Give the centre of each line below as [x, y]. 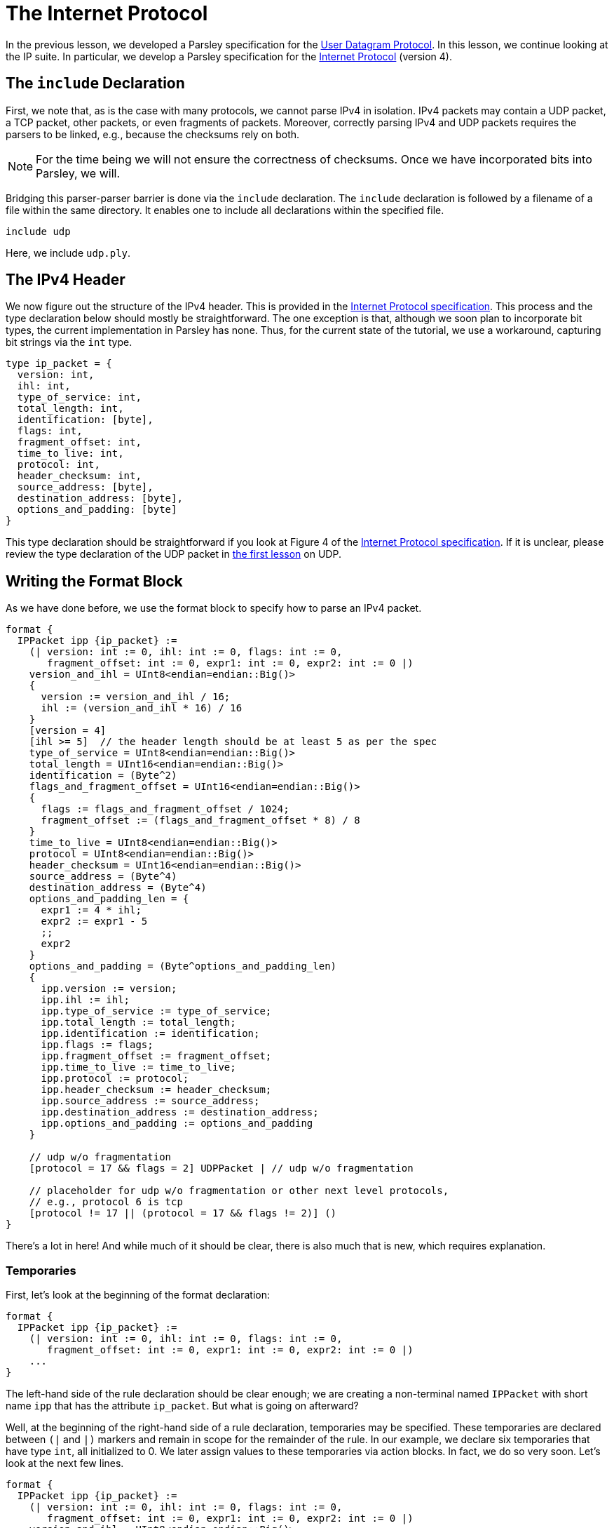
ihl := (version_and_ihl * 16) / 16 [142, 708]
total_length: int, [70, 409]
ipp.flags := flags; [97, 1045]
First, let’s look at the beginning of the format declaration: [138, 1295]
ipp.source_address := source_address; [150, 1101]
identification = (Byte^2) [103, 776]
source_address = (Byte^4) [103, 877]
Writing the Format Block [94, 581]
